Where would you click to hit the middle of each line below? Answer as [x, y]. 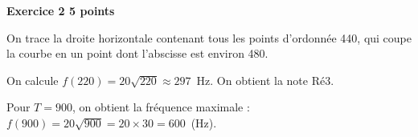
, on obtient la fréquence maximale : [161, 107]
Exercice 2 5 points [61, 10]
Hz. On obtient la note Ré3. [265, 80]
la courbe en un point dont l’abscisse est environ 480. [137, 53]
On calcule [33, 80]
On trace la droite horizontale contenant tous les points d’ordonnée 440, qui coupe [209, 37]
